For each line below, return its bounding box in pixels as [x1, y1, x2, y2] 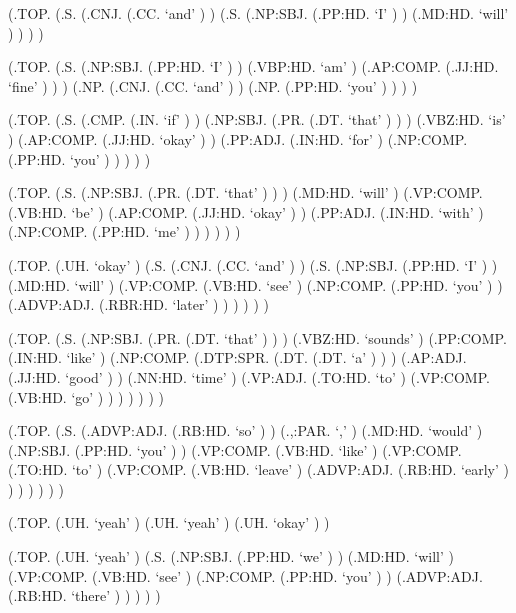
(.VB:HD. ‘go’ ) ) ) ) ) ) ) [8, 386, 164, 407]
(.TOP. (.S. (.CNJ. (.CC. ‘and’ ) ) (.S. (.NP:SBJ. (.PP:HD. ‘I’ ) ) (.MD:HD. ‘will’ [8, 3, 509, 23]
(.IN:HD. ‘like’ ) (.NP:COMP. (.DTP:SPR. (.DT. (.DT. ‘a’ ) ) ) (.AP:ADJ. [8, 347, 467, 368]
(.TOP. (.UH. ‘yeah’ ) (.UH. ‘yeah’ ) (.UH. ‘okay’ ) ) [8, 512, 330, 533]
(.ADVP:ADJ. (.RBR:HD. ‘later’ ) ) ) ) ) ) [8, 294, 269, 315]
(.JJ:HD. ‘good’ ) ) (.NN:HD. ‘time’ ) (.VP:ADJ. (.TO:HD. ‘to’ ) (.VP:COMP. [8, 366, 490, 387]
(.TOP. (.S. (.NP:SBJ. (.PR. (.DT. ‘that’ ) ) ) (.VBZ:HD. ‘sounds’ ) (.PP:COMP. [8, 327, 507, 348]
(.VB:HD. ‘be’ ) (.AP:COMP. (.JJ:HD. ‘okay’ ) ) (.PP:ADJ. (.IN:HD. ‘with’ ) [8, 201, 484, 222]
